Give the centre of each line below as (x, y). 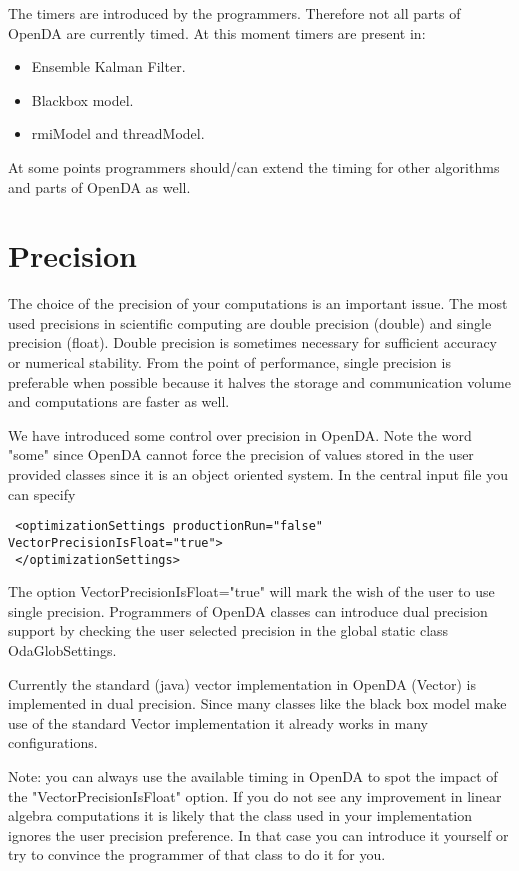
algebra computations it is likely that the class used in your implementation (240, 815)
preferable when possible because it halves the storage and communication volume (259, 381)
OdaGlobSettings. (62, 649)
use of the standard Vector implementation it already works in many (218, 722)
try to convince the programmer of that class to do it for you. (197, 854)
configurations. (53, 742)
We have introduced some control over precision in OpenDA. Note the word (240, 434)
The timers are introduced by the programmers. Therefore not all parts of (234, 13)
